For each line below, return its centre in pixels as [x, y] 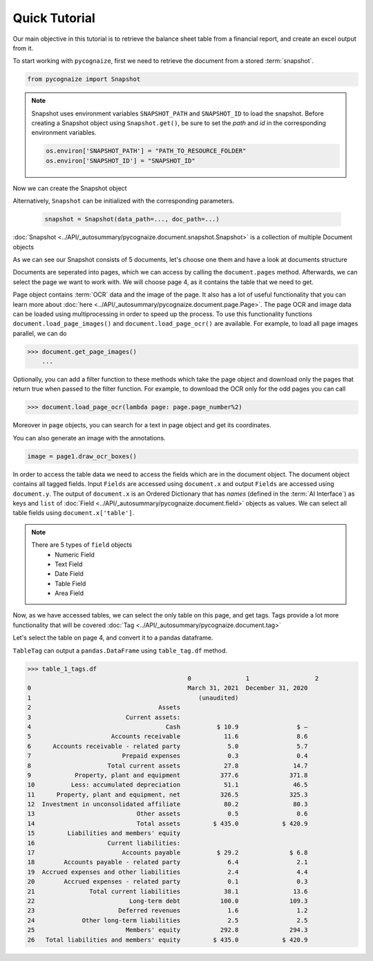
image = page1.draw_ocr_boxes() [82, 456]
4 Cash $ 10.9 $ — [168, 727]
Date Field [69, 574]
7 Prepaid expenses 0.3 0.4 [168, 756]
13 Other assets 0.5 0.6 [168, 814]
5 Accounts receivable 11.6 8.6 [168, 737]
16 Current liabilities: [104, 843]
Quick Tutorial [54, 18]
